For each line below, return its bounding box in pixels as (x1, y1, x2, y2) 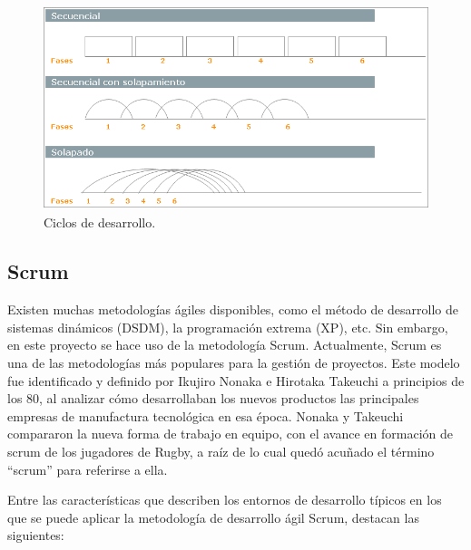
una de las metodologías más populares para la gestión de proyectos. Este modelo (7, 352, 460, 371)
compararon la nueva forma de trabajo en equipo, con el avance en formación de (7, 424, 453, 443)
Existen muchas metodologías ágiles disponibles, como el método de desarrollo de (7, 300, 458, 319)
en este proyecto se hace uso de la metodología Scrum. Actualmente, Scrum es (7, 335, 442, 354)
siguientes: (7, 526, 64, 545)
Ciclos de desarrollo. (44, 213, 156, 232)
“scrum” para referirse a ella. (7, 459, 168, 478)
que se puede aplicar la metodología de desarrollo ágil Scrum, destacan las (7, 507, 419, 526)
